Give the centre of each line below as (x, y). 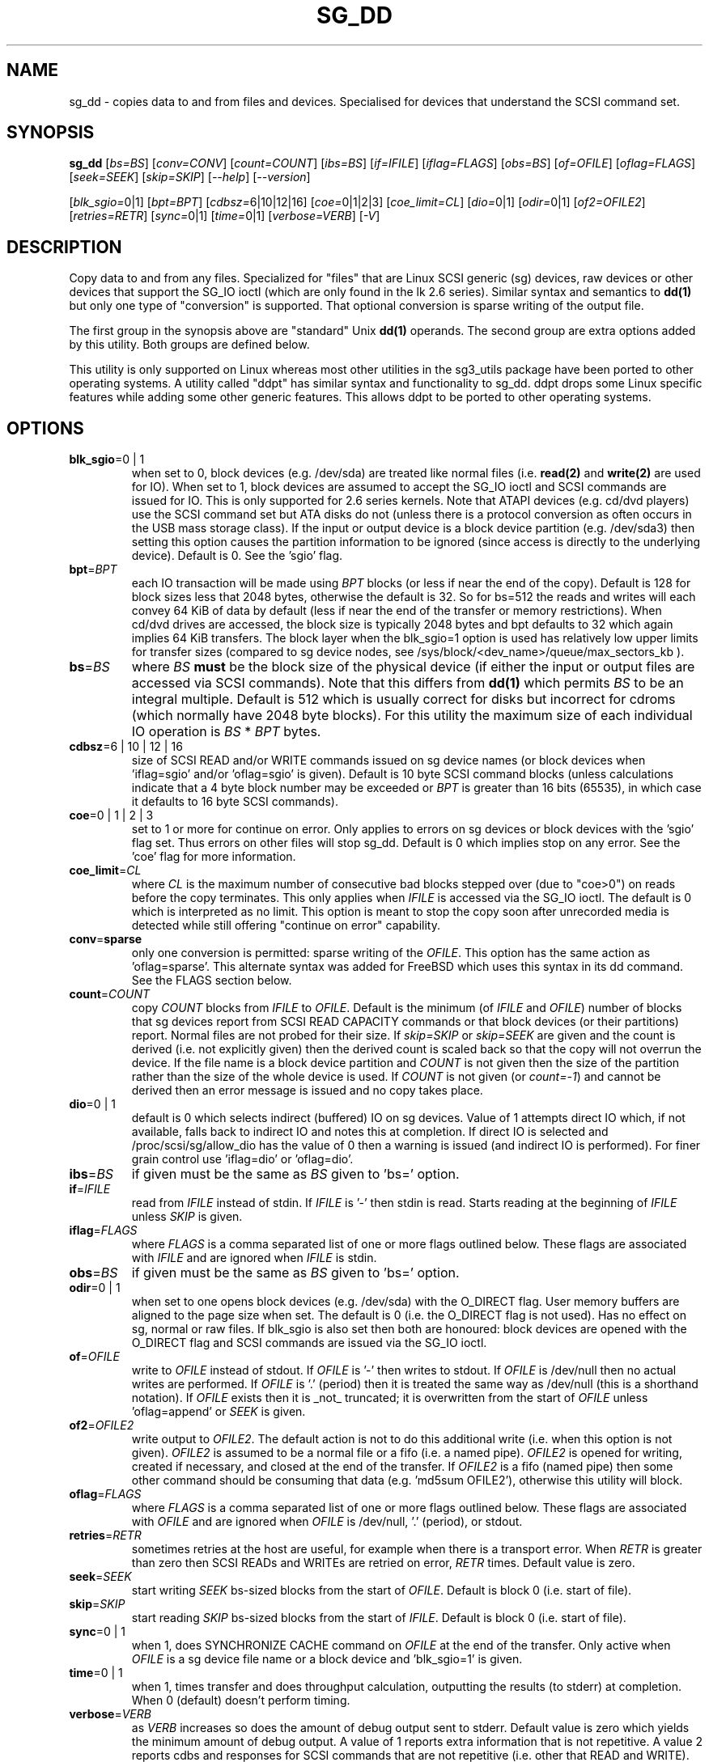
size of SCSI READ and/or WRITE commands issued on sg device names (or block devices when (388, 760)
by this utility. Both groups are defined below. (189, 345)
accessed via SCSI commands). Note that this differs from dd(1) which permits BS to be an (408, 683)
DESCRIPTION (64, 247)
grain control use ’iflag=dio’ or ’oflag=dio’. (242, 1159)
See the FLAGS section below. (212, 981)
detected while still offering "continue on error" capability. (286, 925)
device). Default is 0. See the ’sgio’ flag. (237, 556)
